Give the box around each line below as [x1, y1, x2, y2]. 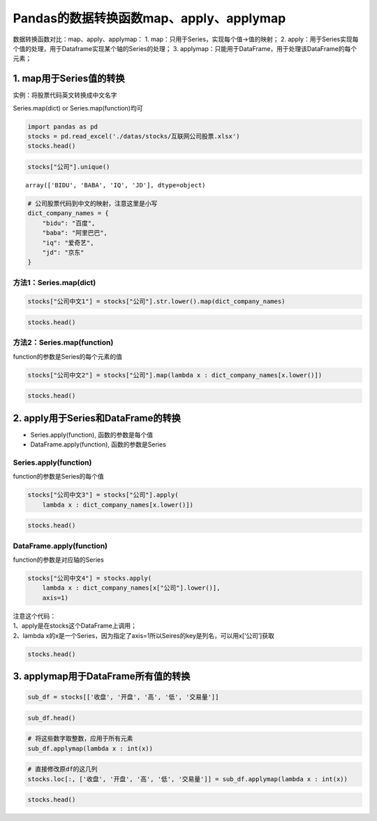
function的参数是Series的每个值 [13, 472, 104, 481]
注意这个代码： [13, 611, 56, 620]
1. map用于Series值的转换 [13, 73, 125, 85]
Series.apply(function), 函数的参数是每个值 [30, 430, 154, 439]
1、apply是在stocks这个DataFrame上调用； [13, 622, 138, 630]
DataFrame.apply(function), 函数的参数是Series [30, 440, 167, 449]
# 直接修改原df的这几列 [27, 765, 98, 773]
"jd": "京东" [42, 248, 84, 256]
